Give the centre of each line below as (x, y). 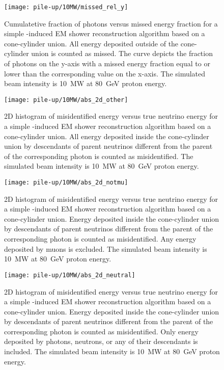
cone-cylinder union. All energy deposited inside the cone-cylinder (107, 136)
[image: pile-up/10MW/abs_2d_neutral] (70, 275)
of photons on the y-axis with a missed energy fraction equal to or (107, 63)
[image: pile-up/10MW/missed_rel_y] (66, 7)
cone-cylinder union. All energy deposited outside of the (91, 43)
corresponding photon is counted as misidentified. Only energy (101, 331)
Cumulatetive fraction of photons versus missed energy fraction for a (111, 23)
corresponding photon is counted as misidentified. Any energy (100, 239)
